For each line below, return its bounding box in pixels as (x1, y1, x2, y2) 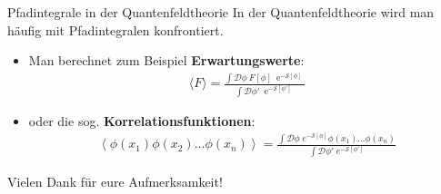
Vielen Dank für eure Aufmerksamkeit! (7, 171, 223, 190)
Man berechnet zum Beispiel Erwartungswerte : (28, 51, 305, 70)
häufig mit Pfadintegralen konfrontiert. (7, 20, 224, 39)
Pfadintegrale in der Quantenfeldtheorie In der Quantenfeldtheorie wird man (7, 3, 435, 21)
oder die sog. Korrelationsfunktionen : (28, 111, 256, 130)
